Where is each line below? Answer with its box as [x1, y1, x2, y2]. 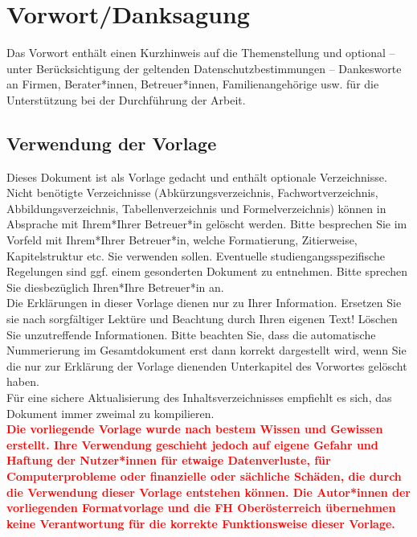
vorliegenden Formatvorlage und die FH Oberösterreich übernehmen [6, 499, 396, 516]
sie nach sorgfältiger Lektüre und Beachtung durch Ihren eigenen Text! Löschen [6, 310, 398, 327]
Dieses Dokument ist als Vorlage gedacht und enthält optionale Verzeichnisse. [6, 168, 387, 185]
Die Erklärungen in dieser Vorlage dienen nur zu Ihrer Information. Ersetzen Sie [6, 294, 402, 311]
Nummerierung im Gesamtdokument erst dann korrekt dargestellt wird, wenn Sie [6, 342, 407, 359]
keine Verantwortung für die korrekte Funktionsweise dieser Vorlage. [6, 514, 395, 531]
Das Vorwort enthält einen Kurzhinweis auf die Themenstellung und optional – [6, 44, 395, 61]
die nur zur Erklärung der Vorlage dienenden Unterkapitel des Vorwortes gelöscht [6, 357, 407, 374]
